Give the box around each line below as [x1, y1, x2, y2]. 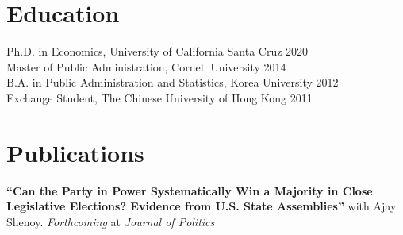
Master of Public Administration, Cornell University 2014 [6, 58, 286, 75]
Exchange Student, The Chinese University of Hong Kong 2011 [6, 89, 313, 106]
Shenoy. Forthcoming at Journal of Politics [6, 213, 215, 229]
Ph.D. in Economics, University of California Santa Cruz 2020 [6, 43, 309, 60]
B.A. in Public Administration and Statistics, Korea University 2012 [6, 74, 339, 91]
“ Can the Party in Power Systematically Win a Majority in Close [6, 182, 373, 198]
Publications [6, 136, 144, 168]
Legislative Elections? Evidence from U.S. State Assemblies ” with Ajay [6, 198, 397, 214]
